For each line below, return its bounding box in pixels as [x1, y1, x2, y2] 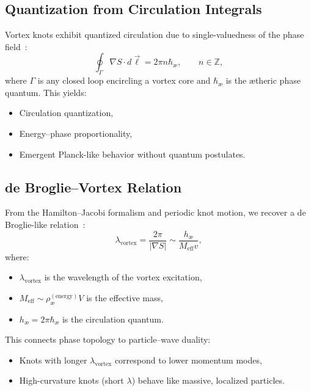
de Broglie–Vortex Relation [5, 177, 182, 196]
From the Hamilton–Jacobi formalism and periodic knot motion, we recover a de [5, 206, 306, 219]
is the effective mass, [86, 291, 163, 304]
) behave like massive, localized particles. [131, 374, 285, 387]
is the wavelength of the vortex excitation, [44, 271, 202, 283]
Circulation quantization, [19, 106, 114, 119]
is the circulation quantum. [62, 312, 164, 325]
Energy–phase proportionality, [19, 126, 133, 139]
